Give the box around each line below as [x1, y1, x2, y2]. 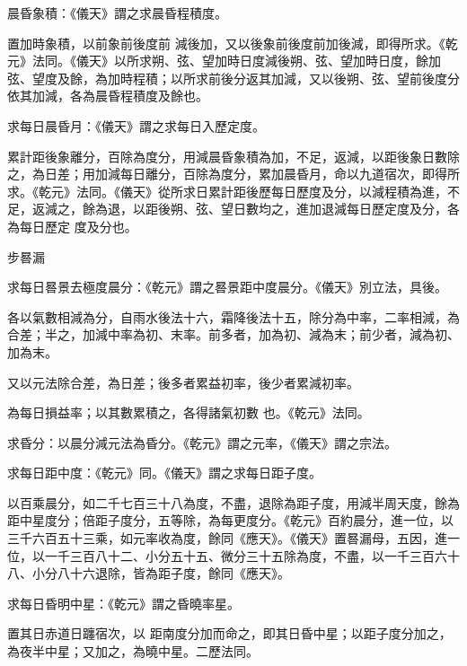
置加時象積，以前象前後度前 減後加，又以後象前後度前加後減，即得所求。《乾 [7, 33, 458, 52]
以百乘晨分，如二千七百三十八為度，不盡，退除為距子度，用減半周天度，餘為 [7, 493, 460, 512]
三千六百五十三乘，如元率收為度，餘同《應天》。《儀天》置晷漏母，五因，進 [7, 529, 447, 548]
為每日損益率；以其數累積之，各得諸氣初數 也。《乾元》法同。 [7, 403, 370, 422]
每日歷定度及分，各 [346, 199, 460, 218]
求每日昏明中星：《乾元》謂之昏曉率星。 [7, 593, 240, 612]
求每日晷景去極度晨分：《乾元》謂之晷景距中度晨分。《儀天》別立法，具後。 [7, 277, 447, 296]
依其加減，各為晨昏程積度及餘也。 [7, 86, 208, 105]
